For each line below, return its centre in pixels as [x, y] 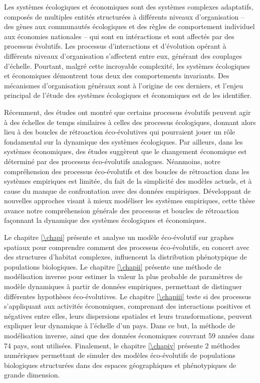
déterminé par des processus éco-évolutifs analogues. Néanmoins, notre [112, 161]
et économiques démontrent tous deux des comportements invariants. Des [117, 76]
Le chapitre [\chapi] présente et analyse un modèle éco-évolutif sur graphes [119, 237]
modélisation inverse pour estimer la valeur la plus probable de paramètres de [123, 276]
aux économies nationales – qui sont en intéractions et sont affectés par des [119, 36]
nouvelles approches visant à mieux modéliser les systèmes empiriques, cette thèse [129, 201]
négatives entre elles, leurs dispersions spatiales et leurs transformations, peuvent [128, 315]
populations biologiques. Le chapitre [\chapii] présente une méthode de [113, 266]
